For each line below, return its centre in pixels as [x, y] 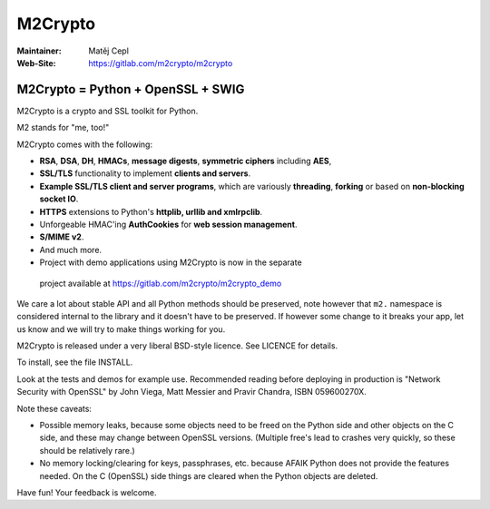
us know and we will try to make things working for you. [121, 329]
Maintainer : [39, 51]
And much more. [71, 250]
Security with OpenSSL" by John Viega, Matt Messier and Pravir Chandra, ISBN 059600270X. [191, 392]
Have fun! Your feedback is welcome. [87, 493]
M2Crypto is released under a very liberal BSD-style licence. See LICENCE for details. [177, 346]
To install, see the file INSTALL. [75, 362]
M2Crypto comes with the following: [85, 144]
